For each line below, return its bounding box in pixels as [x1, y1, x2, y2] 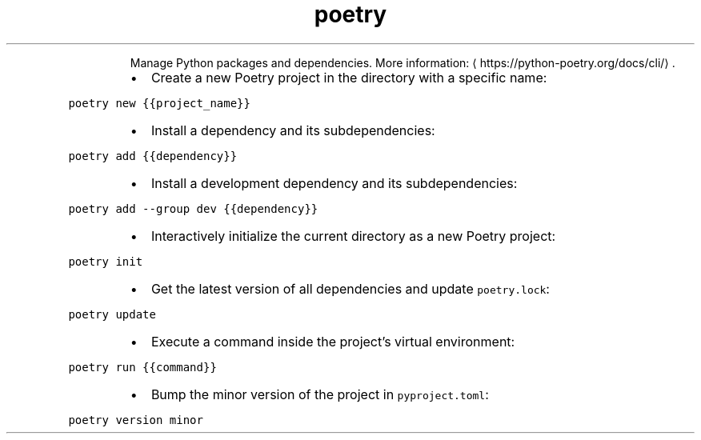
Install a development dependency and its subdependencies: [150, 174, 518, 191]
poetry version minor [68, 413, 203, 426]
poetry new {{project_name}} [68, 96, 250, 110]
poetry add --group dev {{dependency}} [68, 202, 318, 215]
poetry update [68, 307, 156, 321]
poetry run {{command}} [68, 360, 217, 374]
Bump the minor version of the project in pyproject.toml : [150, 386, 489, 402]
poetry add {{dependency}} [68, 149, 238, 162]
